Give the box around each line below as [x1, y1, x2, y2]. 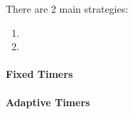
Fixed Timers [6, 67, 73, 81]
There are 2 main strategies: [6, 1, 129, 16]
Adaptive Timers [6, 94, 90, 109]
